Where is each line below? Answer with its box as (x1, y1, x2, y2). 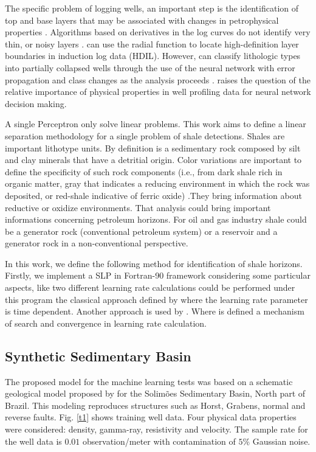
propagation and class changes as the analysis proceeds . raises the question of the (5, 73, 311, 86)
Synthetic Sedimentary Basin (5, 346, 191, 365)
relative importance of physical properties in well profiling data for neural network (5, 85, 311, 98)
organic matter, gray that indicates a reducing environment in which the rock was (5, 177, 310, 190)
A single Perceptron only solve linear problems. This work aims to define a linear (5, 117, 306, 130)
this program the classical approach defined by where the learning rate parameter (5, 293, 308, 305)
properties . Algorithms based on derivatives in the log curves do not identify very (5, 26, 311, 38)
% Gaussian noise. (242, 434, 311, 447)
